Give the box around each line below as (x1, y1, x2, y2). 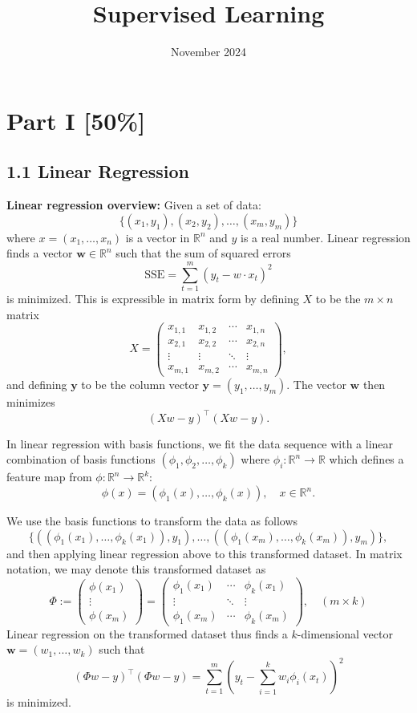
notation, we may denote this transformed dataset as (6, 561, 266, 577)
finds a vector (6, 245, 73, 261)
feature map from (6, 468, 92, 485)
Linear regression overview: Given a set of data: (6, 196, 261, 213)
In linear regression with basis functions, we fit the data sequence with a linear (6, 435, 394, 452)
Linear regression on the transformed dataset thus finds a (6, 625, 288, 642)
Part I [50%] (6, 103, 146, 136)
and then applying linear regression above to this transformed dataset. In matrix (6, 545, 403, 561)
